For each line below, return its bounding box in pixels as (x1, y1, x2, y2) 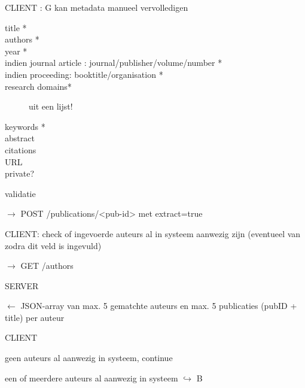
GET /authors (20, 259, 74, 272)
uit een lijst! (29, 100, 73, 113)
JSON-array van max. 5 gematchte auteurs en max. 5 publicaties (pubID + (20, 299, 297, 312)
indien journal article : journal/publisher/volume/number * (5, 56, 222, 69)
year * (5, 44, 28, 57)
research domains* (5, 80, 72, 92)
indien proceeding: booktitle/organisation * (5, 68, 163, 80)
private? (5, 167, 35, 180)
